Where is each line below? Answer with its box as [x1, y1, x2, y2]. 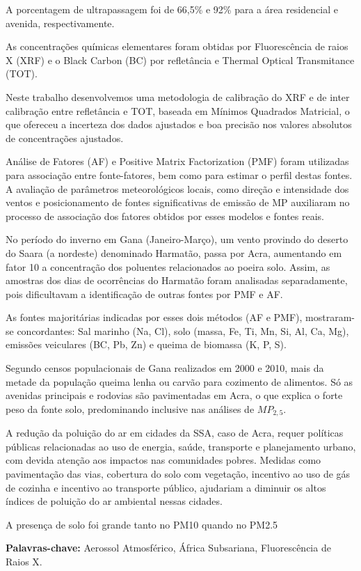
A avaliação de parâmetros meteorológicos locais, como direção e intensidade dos [6, 181, 349, 196]
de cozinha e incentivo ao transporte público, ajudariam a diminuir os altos [6, 480, 326, 494]
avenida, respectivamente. [6, 15, 115, 30]
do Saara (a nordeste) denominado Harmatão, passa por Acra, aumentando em [6, 245, 342, 260]
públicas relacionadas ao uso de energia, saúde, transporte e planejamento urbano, [6, 439, 356, 453]
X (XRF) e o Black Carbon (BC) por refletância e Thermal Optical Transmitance [6, 52, 355, 67]
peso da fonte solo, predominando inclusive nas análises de [6, 401, 255, 416]
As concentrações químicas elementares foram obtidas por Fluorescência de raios [6, 39, 348, 54]
